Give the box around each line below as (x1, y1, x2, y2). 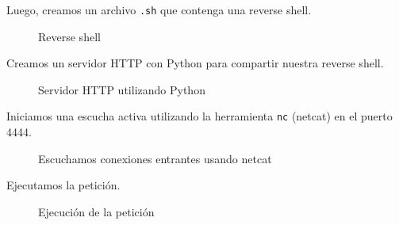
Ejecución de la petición (38, 203, 155, 219)
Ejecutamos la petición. (6, 177, 121, 193)
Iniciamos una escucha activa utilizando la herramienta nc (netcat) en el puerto (6, 108, 393, 124)
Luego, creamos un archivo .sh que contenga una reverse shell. (6, 2, 312, 17)
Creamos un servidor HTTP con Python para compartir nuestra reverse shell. (6, 55, 384, 71)
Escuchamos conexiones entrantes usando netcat (38, 150, 272, 166)
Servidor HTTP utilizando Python (38, 81, 205, 97)
